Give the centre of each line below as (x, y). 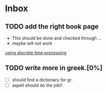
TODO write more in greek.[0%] (54, 68)
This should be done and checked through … (57, 38)
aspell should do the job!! (37, 85)
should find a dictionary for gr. (42, 80)
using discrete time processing (36, 53)
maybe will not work (32, 43)
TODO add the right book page (52, 27)
